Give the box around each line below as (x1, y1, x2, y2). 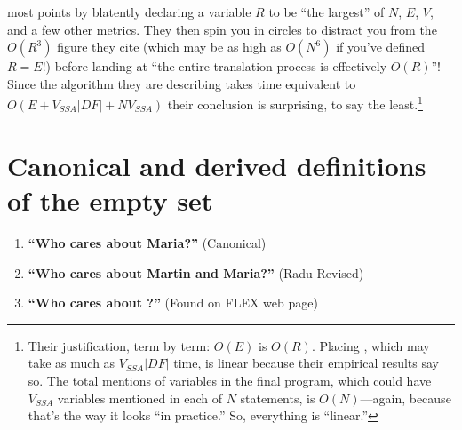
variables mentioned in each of (57, 388, 223, 407)
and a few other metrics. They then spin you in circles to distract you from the (7, 20, 437, 38)
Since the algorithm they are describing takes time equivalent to (7, 74, 356, 92)
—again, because (360, 388, 451, 407)
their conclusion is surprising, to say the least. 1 (167, 92, 423, 114)
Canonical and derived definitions (7, 147, 426, 183)
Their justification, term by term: (28, 336, 211, 354)
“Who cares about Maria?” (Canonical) (28, 233, 267, 251)
